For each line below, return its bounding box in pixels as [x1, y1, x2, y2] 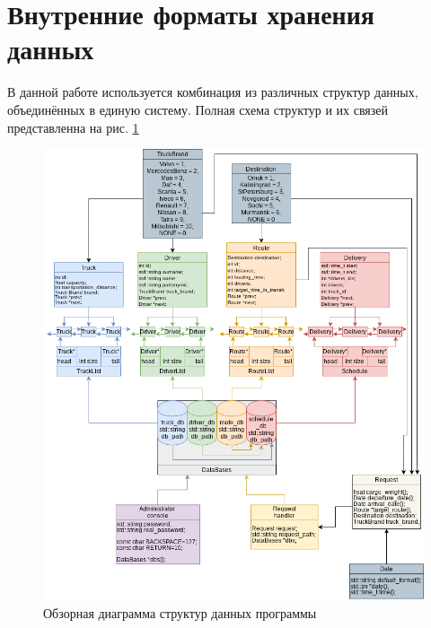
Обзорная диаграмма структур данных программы [43, 604, 317, 623]
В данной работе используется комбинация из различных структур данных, [7, 83, 418, 101]
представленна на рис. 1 [7, 118, 139, 136]
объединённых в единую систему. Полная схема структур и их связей [7, 100, 389, 118]
